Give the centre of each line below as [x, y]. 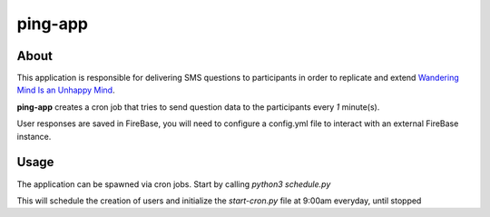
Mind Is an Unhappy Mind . [66, 90]
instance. [34, 136]
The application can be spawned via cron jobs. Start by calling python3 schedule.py [174, 184]
